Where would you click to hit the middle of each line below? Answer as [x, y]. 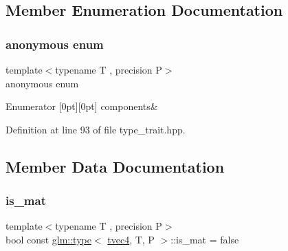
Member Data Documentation [115, 166]
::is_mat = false [205, 239]
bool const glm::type [48, 239]
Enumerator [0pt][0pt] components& [82, 106]
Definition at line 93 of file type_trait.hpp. [96, 129]
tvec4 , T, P [131, 239]
